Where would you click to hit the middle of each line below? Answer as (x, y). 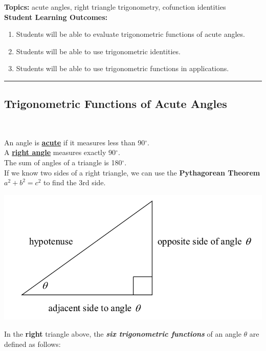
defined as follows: (32, 344)
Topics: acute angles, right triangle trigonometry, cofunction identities (115, 7)
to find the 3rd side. (74, 182)
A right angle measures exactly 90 (60, 152)
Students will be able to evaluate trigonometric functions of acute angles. (130, 34)
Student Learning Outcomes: (56, 17)
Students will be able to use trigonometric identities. (98, 51)
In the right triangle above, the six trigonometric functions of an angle (123, 333)
